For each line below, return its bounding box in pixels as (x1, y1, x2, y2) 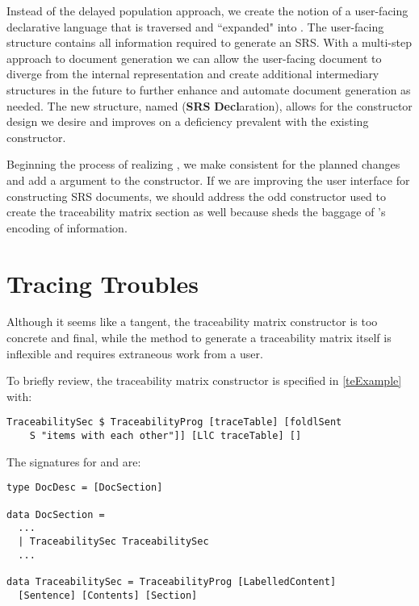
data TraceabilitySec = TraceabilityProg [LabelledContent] (6, 575, 337, 587)
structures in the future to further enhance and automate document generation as (6, 81, 411, 98)
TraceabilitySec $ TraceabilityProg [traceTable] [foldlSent (6, 416, 342, 428)
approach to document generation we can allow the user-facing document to (6, 49, 382, 66)
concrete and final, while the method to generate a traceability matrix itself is (6, 329, 392, 346)
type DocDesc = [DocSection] (6, 482, 163, 494)
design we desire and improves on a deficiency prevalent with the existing (6, 113, 369, 130)
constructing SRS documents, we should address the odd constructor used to (6, 187, 386, 204)
